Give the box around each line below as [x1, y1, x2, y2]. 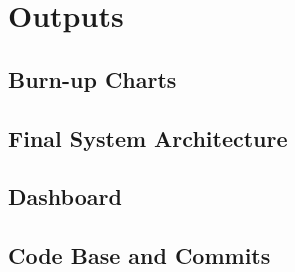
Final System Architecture [8, 122, 288, 153]
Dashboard [8, 181, 122, 212]
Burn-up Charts [8, 63, 177, 94]
